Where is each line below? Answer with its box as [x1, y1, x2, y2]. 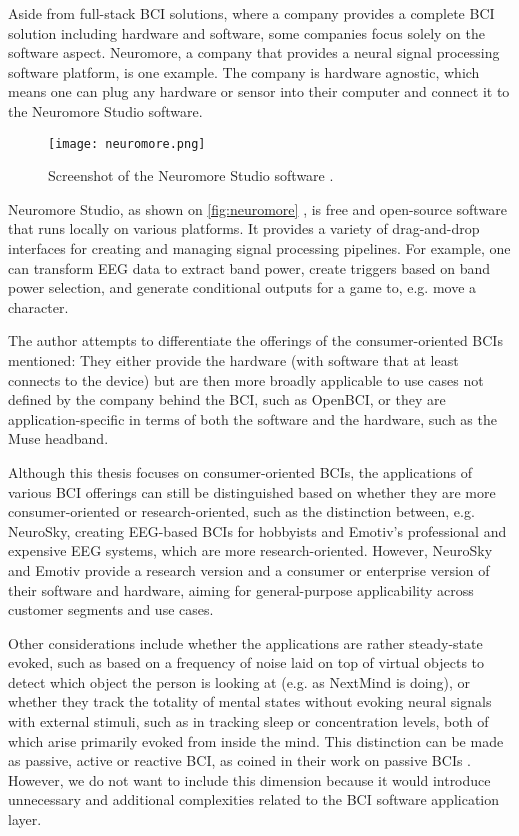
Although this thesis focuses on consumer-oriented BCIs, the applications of [8, 461, 473, 482]
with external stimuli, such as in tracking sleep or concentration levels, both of [8, 711, 489, 732]
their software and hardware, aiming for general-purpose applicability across [8, 579, 474, 600]
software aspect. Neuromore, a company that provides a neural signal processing [8, 42, 500, 63]
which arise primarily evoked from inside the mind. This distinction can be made [8, 730, 504, 751]
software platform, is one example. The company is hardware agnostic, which [8, 61, 480, 82]
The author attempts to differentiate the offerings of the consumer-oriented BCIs [8, 330, 503, 351]
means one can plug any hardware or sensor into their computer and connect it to [8, 81, 510, 102]
